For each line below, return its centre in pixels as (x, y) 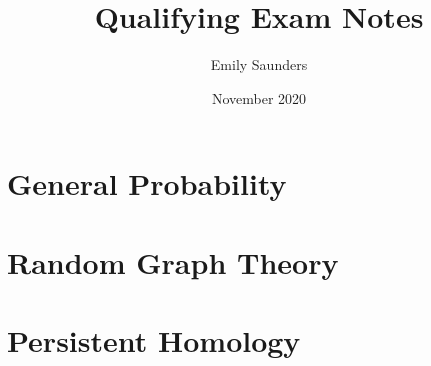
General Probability (147, 183)
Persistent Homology (154, 340)
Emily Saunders (259, 64)
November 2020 (259, 97)
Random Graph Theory (173, 261)
